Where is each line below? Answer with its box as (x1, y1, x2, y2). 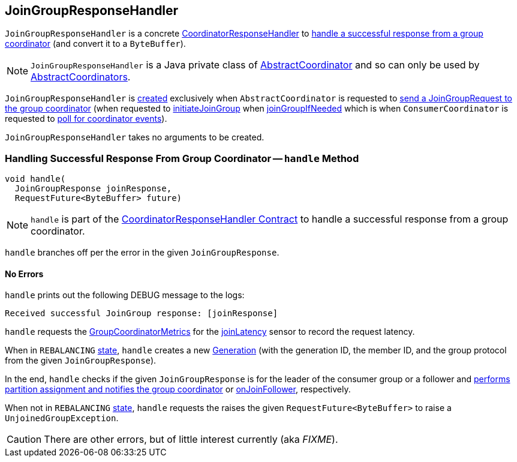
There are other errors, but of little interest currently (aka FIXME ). (44, 433, 338, 446)
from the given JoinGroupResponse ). (5, 355, 157, 366)
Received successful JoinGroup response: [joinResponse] (5, 308, 278, 319)
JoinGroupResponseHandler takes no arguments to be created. (5, 132, 264, 143)
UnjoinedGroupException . (5, 413, 119, 424)
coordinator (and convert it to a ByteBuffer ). (5, 38, 186, 49)
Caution (7, 433, 42, 446)
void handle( (5, 174, 66, 184)
